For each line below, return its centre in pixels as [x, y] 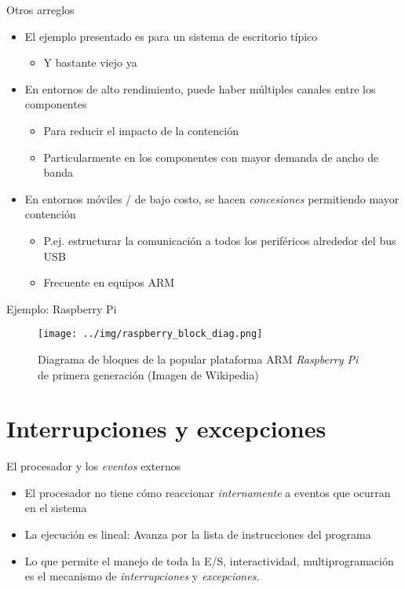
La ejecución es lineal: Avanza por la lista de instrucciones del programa [198, 534]
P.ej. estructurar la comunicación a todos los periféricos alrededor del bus [220, 240]
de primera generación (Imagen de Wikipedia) [148, 374]
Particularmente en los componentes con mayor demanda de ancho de [211, 157]
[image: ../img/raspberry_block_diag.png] [150, 334]
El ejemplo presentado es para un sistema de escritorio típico [171, 36]
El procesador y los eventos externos [94, 466]
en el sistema [56, 508]
